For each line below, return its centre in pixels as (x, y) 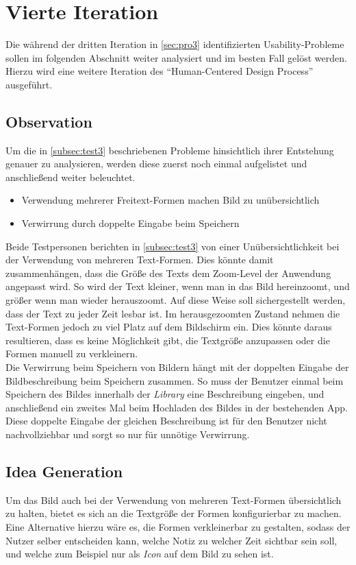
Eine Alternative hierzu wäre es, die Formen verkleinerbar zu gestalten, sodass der (178, 526)
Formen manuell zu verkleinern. (72, 353)
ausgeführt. (29, 84)
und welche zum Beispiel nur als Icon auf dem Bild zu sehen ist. (140, 554)
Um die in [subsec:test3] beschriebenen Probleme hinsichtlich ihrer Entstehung (170, 150)
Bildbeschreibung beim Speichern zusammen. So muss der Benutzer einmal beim (175, 380)
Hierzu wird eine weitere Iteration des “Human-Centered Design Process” (160, 71)
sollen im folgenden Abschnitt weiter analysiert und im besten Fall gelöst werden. (176, 57)
